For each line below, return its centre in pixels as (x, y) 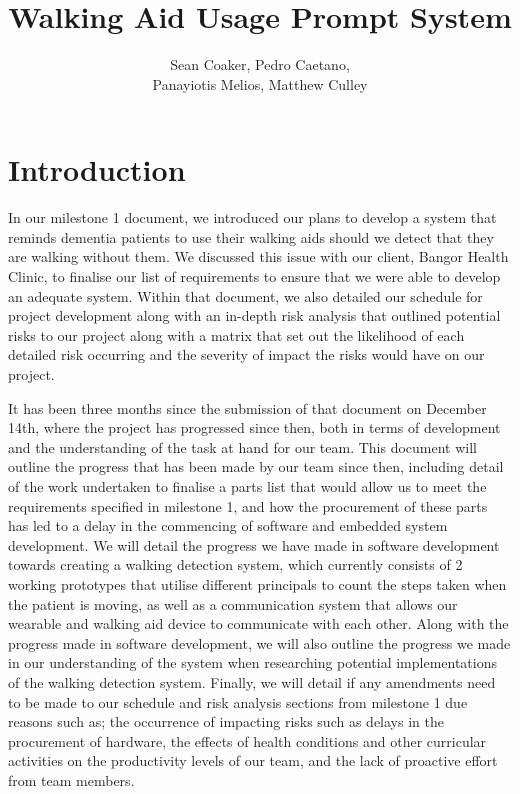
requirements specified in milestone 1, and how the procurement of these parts (248, 505)
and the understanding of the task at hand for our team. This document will (242, 446)
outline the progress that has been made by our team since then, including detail (256, 466)
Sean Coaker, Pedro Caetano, (260, 64)
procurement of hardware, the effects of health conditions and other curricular (247, 740)
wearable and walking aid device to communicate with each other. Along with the (258, 623)
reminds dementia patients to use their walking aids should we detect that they (251, 236)
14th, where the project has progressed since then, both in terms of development (254, 427)
